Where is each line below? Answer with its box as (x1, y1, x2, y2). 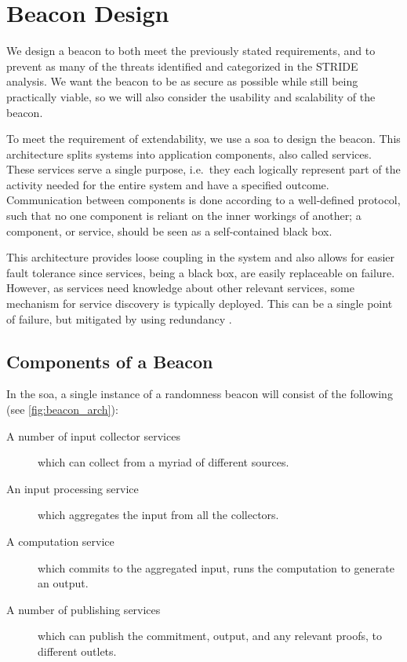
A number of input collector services (6, 427, 180, 444)
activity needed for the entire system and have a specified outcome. (6, 176, 329, 192)
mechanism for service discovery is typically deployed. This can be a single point (6, 295, 393, 312)
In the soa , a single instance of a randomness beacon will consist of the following (6, 386, 393, 402)
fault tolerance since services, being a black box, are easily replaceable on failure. (6, 264, 395, 280)
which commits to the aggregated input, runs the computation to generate (38, 559, 394, 576)
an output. (38, 575, 89, 591)
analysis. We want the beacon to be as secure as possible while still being (6, 73, 358, 90)
